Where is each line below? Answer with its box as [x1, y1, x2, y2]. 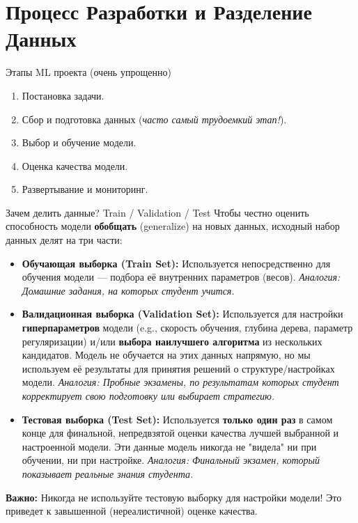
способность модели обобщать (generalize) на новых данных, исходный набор [6, 219, 340, 233]
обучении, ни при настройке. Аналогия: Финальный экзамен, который [22, 453, 320, 467]
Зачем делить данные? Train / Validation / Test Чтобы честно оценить [6, 205, 309, 219]
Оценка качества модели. [22, 158, 128, 173]
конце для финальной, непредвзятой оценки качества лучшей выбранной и [22, 426, 339, 440]
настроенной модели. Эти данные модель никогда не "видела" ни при [22, 439, 317, 453]
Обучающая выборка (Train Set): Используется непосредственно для [22, 256, 331, 270]
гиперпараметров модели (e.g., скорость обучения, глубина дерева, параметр [22, 320, 353, 335]
